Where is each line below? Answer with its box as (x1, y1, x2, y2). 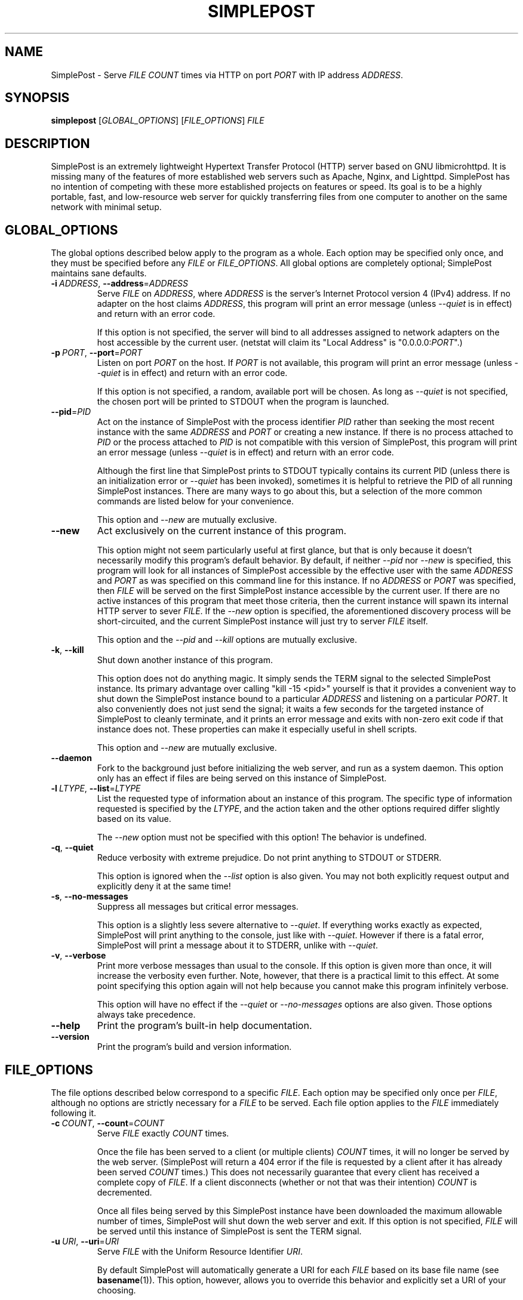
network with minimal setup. (51, 202, 162, 212)
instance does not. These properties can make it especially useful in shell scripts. (97, 724, 417, 735)
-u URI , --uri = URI (51, 1236, 119, 1246)
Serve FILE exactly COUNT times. (97, 1128, 229, 1138)
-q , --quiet (51, 842, 94, 853)
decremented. (97, 1187, 152, 1197)
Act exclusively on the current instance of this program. (97, 525, 347, 537)
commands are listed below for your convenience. (97, 496, 294, 507)
